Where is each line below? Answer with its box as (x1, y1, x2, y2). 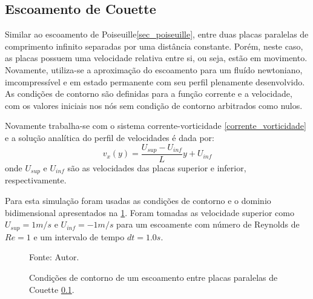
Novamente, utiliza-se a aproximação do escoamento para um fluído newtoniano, (5, 63, 303, 76)
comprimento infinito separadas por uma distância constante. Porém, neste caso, (5, 39, 303, 52)
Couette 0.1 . (29, 283, 74, 295)
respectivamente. (5, 174, 67, 186)
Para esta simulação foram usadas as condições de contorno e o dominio (5, 194, 271, 207)
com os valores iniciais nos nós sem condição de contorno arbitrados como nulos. (5, 99, 303, 111)
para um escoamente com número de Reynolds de (116, 218, 300, 231)
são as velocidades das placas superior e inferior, (67, 162, 246, 174)
